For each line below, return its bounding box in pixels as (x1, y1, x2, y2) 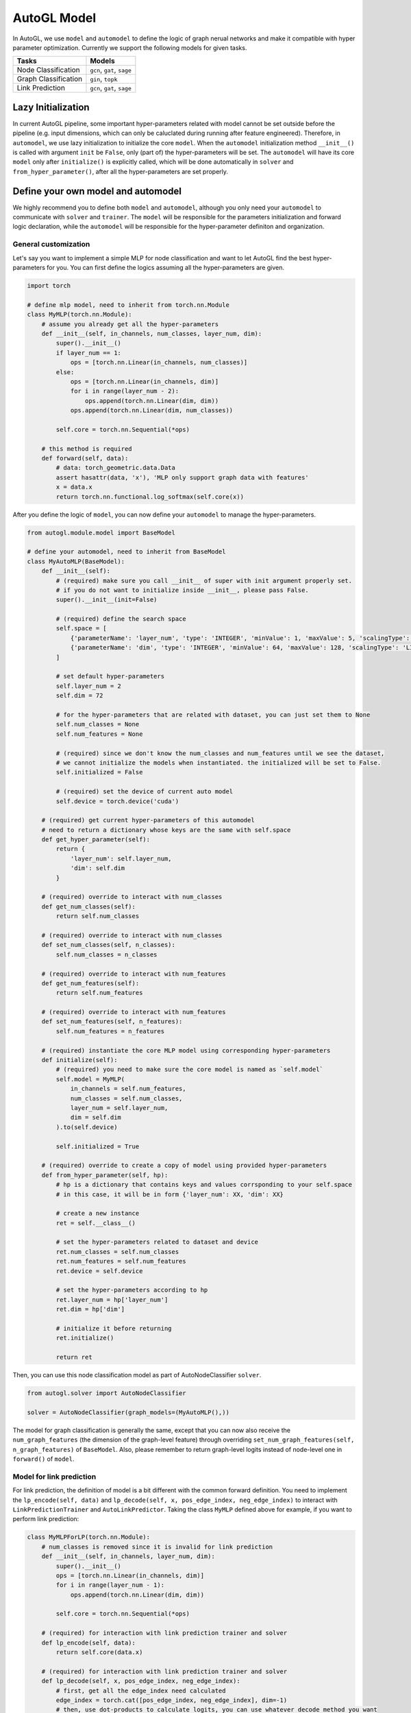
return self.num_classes (55, 912, 140, 920)
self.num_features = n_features (55, 1027, 164, 1035)
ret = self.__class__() (55, 1219, 136, 1227)
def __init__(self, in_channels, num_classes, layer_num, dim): (41, 330, 262, 337)
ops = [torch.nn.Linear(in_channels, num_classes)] (70, 358, 248, 367)
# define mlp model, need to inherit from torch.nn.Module (27, 301, 229, 308)
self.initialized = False (55, 768, 143, 776)
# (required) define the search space (55, 615, 186, 623)
